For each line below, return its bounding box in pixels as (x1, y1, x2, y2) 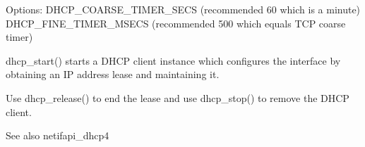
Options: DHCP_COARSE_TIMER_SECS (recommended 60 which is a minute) (6, 2, 361, 16)
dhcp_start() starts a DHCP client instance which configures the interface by (6, 53, 341, 68)
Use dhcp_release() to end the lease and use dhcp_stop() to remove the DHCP (6, 90, 349, 105)
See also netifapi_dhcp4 (6, 128, 109, 143)
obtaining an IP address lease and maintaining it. (6, 67, 220, 82)
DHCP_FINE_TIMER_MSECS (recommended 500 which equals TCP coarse (6, 15, 346, 30)
